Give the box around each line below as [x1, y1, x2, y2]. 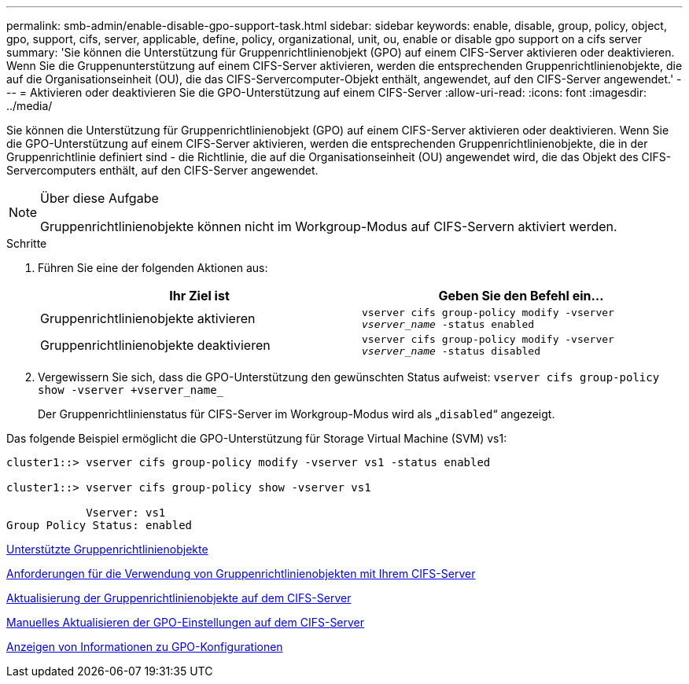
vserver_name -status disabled [362, 345, 540, 357]
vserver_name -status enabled [362, 318, 535, 330]
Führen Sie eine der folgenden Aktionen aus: [38, 261, 268, 274]
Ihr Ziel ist [169, 288, 230, 303]
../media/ [6, 99, 53, 112]
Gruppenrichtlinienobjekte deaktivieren [40, 337, 271, 353]
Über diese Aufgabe [40, 190, 159, 206]
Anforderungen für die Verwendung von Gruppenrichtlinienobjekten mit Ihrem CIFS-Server [6, 567, 476, 580]
